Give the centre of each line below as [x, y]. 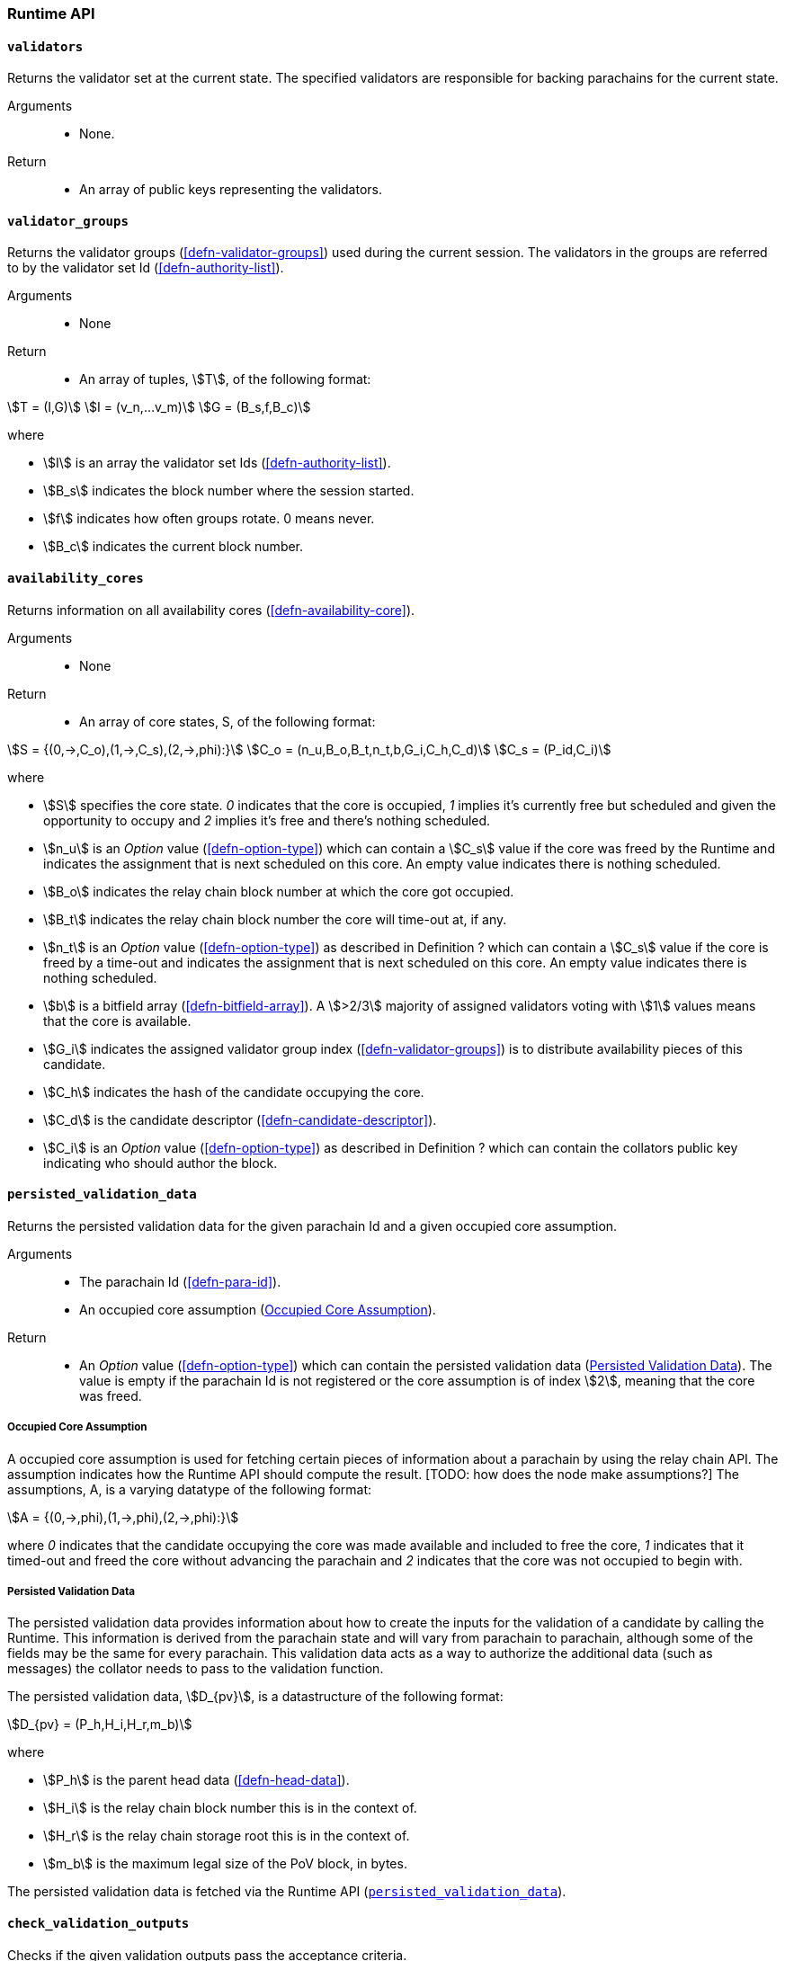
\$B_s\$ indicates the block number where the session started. [229, 491]
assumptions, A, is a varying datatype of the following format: [190, 1489]
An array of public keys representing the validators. [231, 190]
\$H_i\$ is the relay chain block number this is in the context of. [230, 1808]
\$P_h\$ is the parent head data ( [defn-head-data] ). [196, 1780]
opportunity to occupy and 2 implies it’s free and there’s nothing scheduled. [267, 820]
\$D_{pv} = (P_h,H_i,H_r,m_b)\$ [100, 1725]
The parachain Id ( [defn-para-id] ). [180, 1281]
